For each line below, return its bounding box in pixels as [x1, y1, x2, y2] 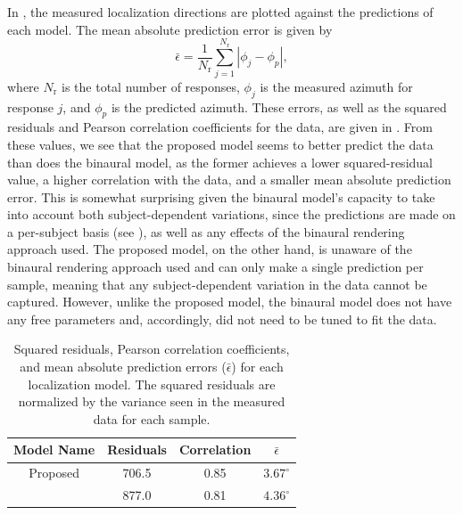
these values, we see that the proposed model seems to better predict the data [7, 135, 434, 153]
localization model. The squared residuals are [28, 374, 276, 393]
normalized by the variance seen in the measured [18, 392, 285, 411]
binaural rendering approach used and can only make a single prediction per [7, 257, 424, 276]
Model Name [13, 440, 95, 459]
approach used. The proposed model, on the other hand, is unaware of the [7, 240, 412, 258]
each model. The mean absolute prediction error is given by [7, 20, 333, 38]
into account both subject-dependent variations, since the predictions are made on [7, 205, 456, 224]
